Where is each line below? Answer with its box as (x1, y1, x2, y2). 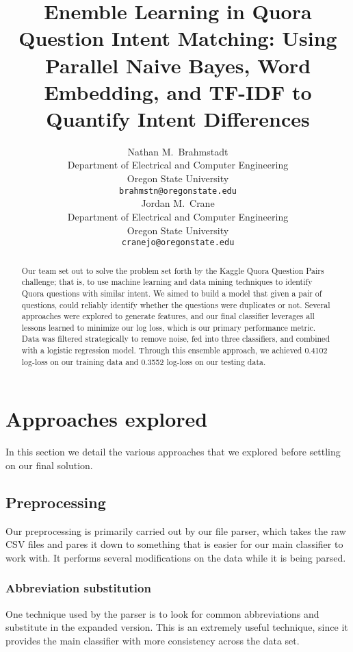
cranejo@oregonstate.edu (121, 238, 235, 248)
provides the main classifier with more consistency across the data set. (5, 633, 300, 647)
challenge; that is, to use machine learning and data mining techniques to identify (21, 276, 313, 288)
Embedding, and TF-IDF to (44, 77, 312, 105)
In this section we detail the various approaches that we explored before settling (5, 444, 341, 459)
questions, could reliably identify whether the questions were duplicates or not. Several (21, 299, 330, 310)
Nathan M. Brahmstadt (127, 144, 228, 158)
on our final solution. (5, 457, 93, 472)
